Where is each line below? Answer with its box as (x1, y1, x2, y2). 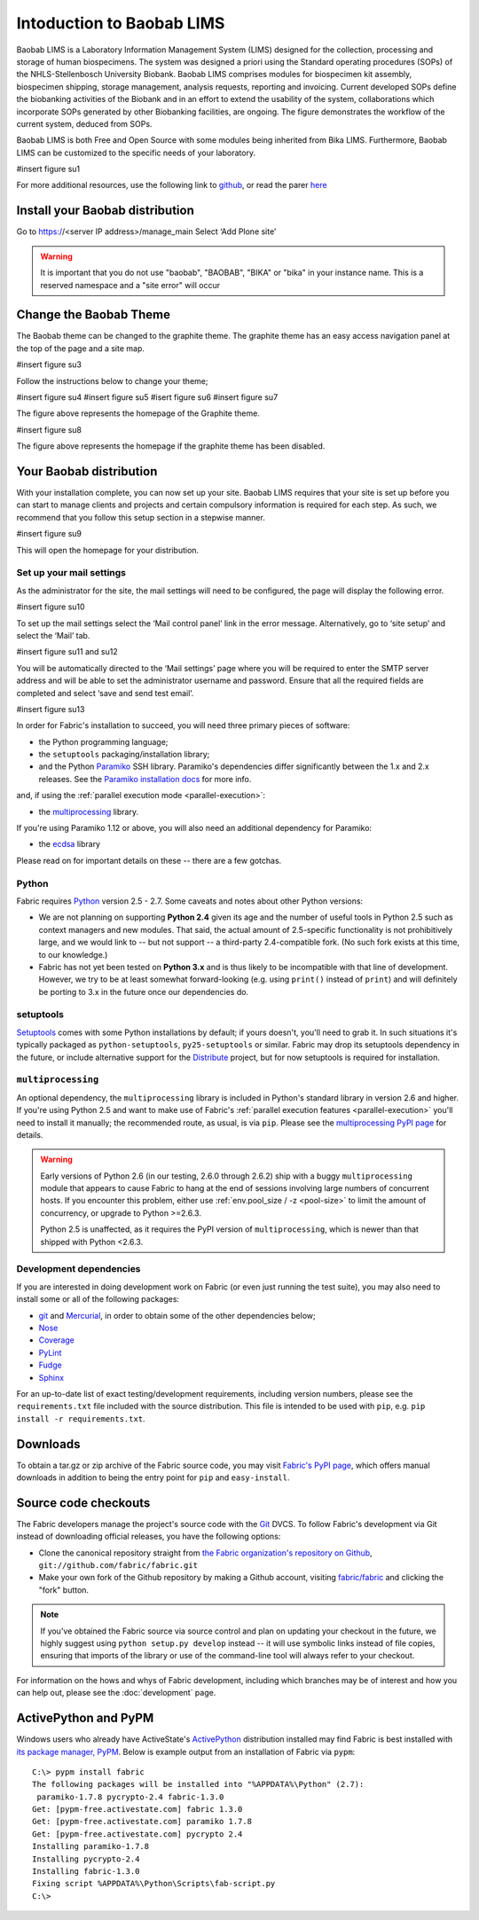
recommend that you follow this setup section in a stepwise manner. (16, 512, 265, 522)
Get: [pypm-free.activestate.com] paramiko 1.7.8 (32, 1816, 253, 1827)
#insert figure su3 (16, 359, 82, 370)
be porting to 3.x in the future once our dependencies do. (38, 986, 248, 997)
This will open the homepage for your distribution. (16, 545, 200, 555)
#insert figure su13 (16, 703, 85, 714)
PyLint (38, 1347, 62, 1358)
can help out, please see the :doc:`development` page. (16, 1688, 216, 1698)
